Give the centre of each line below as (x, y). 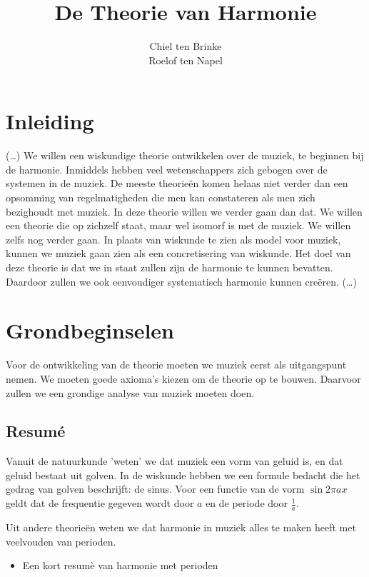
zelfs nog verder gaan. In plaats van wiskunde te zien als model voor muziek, (173, 239)
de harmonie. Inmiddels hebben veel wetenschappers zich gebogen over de (167, 169)
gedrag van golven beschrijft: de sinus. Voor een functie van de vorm (155, 489)
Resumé (36, 431)
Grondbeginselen (90, 330)
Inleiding (50, 121)
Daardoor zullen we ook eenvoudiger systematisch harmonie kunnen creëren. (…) (181, 281)
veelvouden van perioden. (61, 541)
